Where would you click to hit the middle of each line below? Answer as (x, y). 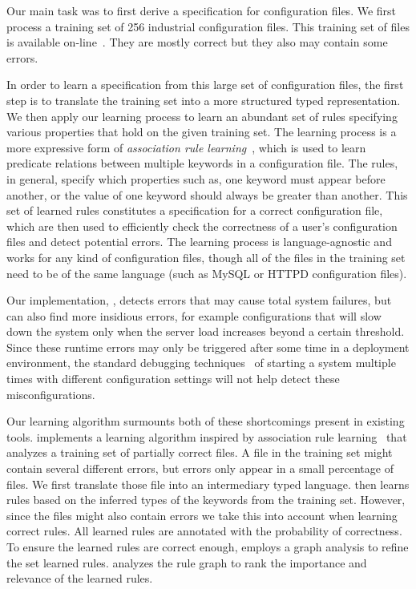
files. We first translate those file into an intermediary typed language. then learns (208, 484)
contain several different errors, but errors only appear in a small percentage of (200, 468)
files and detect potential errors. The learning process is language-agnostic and (199, 242)
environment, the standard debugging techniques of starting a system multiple (201, 363)
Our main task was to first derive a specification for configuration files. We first (202, 10)
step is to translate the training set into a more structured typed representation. (204, 100)
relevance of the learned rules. (80, 578)
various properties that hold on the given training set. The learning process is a (202, 132)
